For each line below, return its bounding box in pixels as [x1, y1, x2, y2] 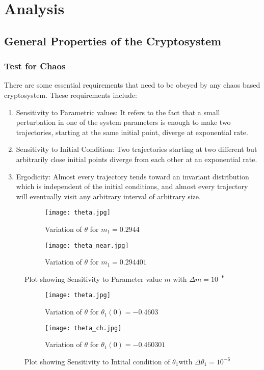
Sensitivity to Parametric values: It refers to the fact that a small [16, 107, 220, 117]
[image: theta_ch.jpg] [45, 324, 122, 332]
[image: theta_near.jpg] [45, 242, 129, 249]
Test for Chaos [4, 60, 66, 72]
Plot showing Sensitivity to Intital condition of [24, 356, 170, 366]
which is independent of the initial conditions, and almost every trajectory [16, 181, 248, 192]
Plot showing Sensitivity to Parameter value [24, 273, 162, 284]
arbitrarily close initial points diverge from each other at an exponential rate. [16, 153, 257, 164]
